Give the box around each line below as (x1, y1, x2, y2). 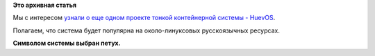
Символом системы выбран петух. (12, 39, 121, 48)
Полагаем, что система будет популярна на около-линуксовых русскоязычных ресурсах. (12, 26, 281, 35)
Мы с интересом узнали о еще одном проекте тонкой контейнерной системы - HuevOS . (12, 14, 276, 22)
